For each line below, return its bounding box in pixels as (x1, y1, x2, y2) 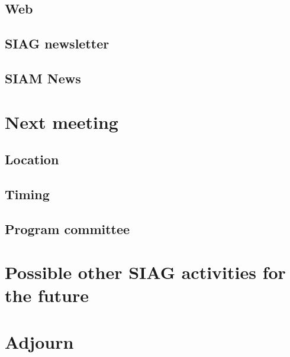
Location (5, 150, 59, 168)
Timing (5, 184, 50, 203)
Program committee (5, 219, 130, 238)
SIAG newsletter (5, 34, 109, 53)
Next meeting (5, 109, 118, 134)
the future (5, 283, 89, 307)
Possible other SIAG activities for (5, 260, 286, 284)
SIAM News (5, 69, 81, 87)
